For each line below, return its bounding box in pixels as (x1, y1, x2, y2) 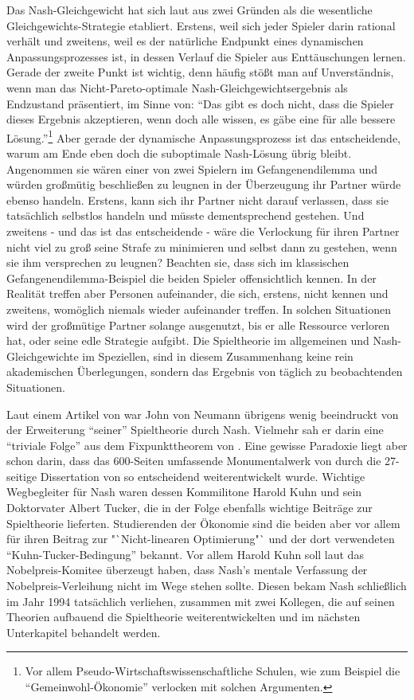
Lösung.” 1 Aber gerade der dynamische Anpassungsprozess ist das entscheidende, (6, 127, 400, 146)
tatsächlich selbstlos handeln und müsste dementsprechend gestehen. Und (6, 207, 365, 224)
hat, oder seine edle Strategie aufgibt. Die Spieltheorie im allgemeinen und (6, 332, 369, 349)
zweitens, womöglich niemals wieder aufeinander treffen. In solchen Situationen (6, 300, 391, 317)
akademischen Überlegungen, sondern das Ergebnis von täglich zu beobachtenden (6, 363, 403, 380)
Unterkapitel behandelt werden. (6, 624, 161, 640)
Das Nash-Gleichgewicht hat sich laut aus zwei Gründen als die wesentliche (6, 2, 373, 18)
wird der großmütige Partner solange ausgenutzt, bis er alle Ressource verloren (6, 316, 390, 333)
